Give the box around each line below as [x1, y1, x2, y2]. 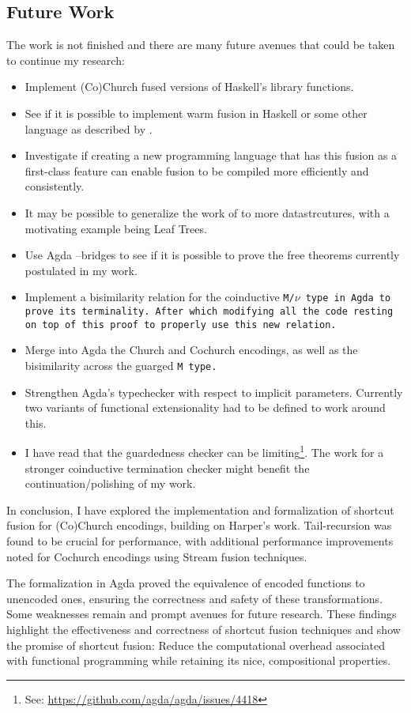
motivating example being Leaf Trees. [25, 220, 207, 236]
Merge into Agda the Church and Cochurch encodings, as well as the [25, 341, 358, 358]
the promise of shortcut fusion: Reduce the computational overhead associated [6, 636, 386, 653]
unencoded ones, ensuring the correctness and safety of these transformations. [6, 590, 383, 606]
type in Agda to [305, 292, 391, 304]
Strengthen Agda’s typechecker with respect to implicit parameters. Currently [25, 383, 403, 400]
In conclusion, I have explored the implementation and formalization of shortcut [6, 501, 394, 518]
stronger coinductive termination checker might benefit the [25, 459, 310, 476]
